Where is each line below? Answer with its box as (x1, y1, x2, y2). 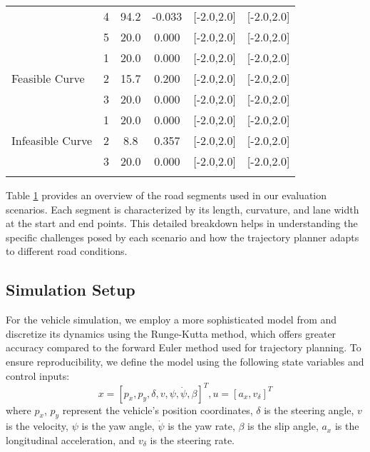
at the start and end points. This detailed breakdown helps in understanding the (6, 216, 358, 231)
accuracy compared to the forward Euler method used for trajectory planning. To (6, 340, 361, 355)
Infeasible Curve (11, 132, 93, 149)
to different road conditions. (6, 243, 128, 258)
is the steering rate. (150, 433, 235, 448)
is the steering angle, (264, 402, 354, 417)
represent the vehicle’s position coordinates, (62, 402, 253, 417)
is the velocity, (6, 418, 68, 433)
